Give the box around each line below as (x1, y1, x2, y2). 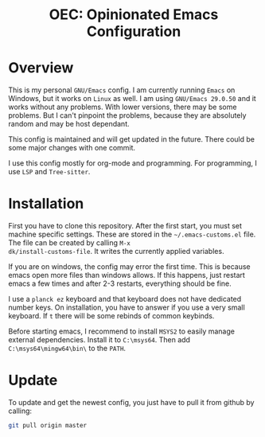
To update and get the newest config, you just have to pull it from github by (8, 398, 255, 407)
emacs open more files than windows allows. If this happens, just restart (8, 271, 245, 280)
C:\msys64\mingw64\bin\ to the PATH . (8, 344, 126, 353)
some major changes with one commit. (8, 143, 136, 153)
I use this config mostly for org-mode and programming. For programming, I (8, 158, 257, 168)
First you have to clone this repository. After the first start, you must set (8, 221, 243, 231)
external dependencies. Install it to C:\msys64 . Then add (8, 335, 191, 345)
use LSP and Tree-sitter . (8, 167, 91, 177)
